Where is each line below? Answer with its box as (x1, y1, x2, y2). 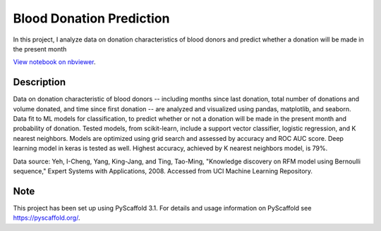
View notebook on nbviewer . (13, 58, 96, 66)
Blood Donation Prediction (13, 11, 170, 26)
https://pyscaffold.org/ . (13, 213, 80, 222)
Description (13, 76, 66, 88)
